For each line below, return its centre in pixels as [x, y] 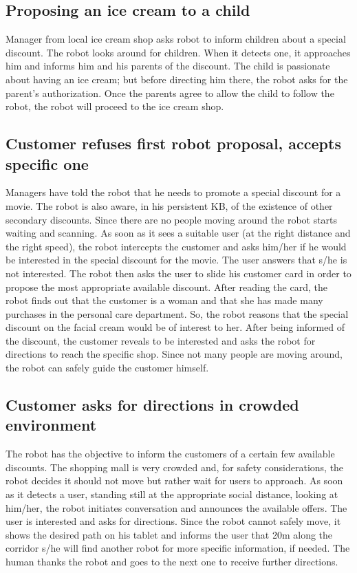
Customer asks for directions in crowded [152, 405]
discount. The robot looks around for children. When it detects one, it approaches [178, 52]
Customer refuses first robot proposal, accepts [173, 143]
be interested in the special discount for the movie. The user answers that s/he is [176, 260]
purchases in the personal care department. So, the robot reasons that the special [177, 313]
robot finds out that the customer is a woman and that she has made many [164, 300]
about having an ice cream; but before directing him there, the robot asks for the [177, 79]
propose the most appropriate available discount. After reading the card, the [166, 286]
